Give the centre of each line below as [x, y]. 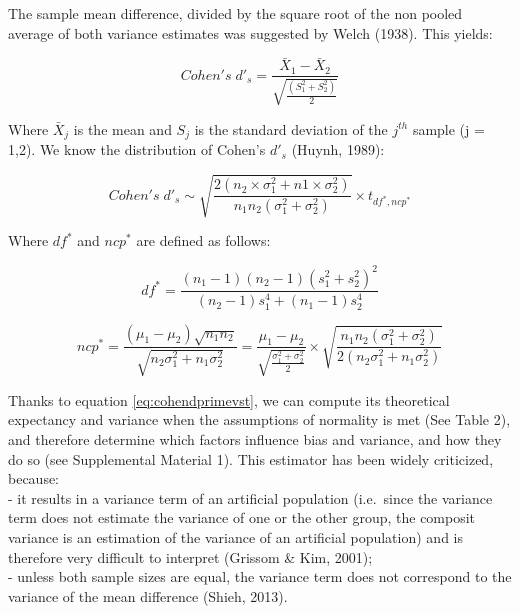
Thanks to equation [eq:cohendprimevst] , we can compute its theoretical [229, 399]
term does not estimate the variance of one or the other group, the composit [242, 517]
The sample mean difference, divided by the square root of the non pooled [235, 13]
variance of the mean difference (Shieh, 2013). [148, 595]
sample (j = [448, 128]
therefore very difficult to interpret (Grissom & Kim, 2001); [190, 556]
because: [34, 478]
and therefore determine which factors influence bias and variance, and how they [255, 439]
